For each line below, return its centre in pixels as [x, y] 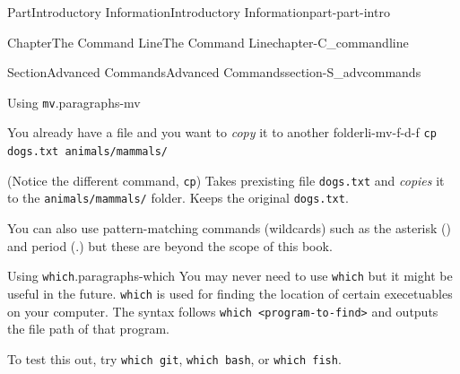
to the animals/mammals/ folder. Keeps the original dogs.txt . [178, 198]
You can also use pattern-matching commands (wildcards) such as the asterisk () [229, 228]
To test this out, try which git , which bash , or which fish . [174, 358]
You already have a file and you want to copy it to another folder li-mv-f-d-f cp [222, 132]
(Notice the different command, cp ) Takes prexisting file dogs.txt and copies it [226, 180]
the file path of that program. [88, 329]
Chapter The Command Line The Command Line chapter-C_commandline [208, 42]
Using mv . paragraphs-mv [74, 102]
